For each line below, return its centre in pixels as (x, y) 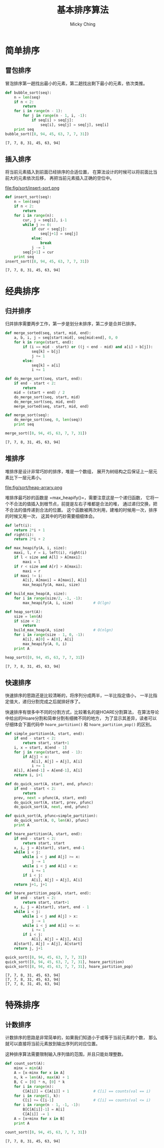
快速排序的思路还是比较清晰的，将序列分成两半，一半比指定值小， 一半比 (79, 695)
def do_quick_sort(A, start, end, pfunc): (49, 784)
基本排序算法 (82, 10)
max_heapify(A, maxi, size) (51, 585)
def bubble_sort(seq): (28, 93)
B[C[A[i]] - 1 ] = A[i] (44, 1110)
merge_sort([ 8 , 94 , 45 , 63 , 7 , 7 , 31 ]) (46, 433)
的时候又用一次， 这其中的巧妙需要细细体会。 (51, 516)
